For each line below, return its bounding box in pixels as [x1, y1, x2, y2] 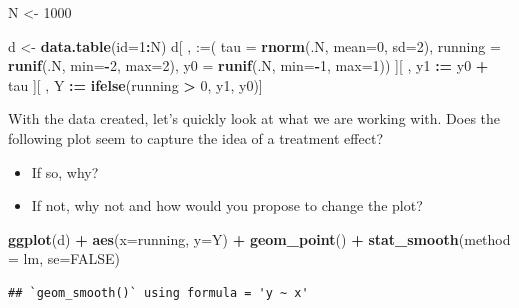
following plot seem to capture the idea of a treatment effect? [8, 127, 383, 148]
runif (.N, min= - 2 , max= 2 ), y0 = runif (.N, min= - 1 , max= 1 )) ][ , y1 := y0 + [8, 55, 489, 76]
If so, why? [31, 161, 99, 182]
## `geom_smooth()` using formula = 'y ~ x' [8, 285, 309, 300]
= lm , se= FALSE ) [8, 248, 120, 269]
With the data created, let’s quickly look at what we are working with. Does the [8, 108, 501, 129]
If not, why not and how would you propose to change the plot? [31, 195, 423, 216]
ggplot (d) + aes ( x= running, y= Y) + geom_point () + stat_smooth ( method [8, 228, 511, 249]
